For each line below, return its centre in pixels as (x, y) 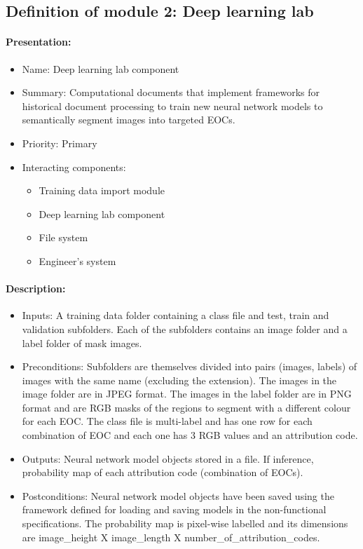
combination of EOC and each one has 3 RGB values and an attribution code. (190, 435)
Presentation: (39, 42)
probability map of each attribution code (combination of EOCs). (163, 472)
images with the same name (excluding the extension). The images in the (179, 380)
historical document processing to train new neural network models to (172, 106)
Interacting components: (74, 167)
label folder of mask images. (82, 343)
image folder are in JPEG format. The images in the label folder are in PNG (187, 394)
